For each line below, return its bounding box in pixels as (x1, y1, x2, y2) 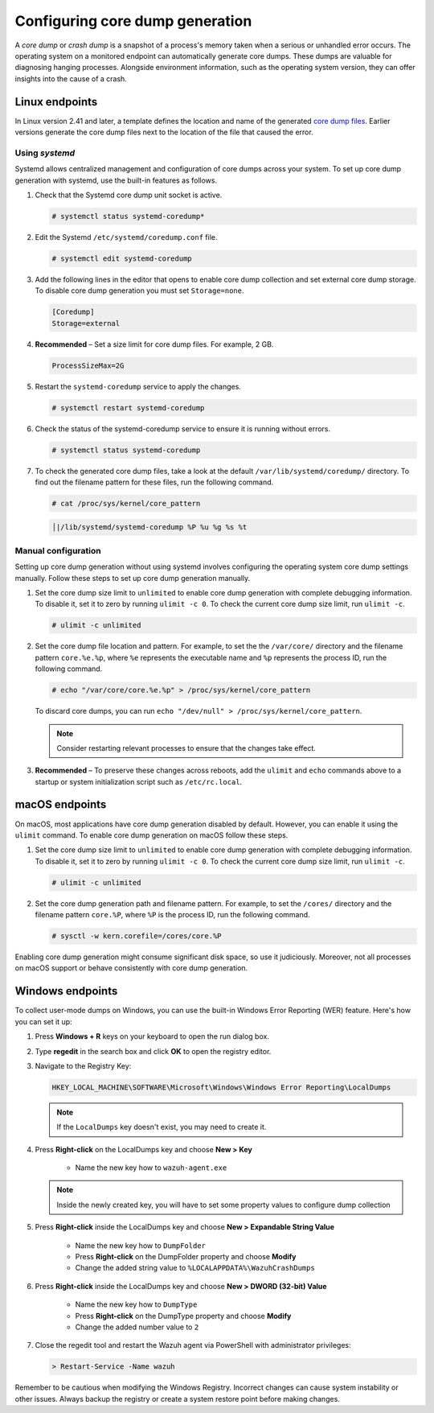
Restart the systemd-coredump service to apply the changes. (35, 381, 241, 391)
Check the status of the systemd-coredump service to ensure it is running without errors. (35, 423, 331, 434)
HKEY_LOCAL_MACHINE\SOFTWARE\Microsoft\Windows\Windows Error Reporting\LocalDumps (51, 1082, 391, 1092)
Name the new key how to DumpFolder (75, 1240, 207, 1250)
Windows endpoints (14, 984, 118, 998)
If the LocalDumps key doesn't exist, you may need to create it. (56, 1123, 267, 1132)
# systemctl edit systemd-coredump (51, 253, 192, 263)
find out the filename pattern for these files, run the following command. (35, 477, 274, 487)
